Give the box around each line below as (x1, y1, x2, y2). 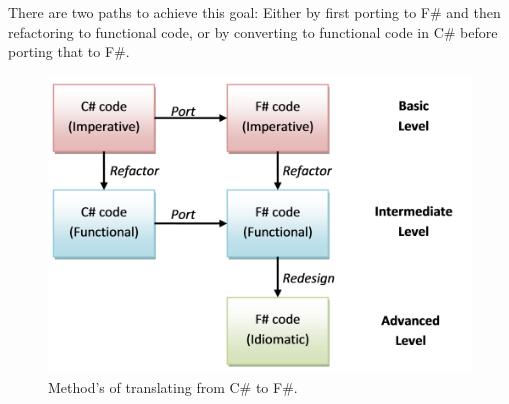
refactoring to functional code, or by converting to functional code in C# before (8, 21, 498, 42)
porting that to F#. (8, 41, 130, 62)
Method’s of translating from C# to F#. (48, 377, 298, 398)
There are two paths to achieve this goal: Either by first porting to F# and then (8, 2, 501, 22)
